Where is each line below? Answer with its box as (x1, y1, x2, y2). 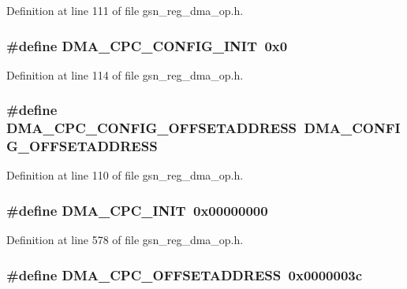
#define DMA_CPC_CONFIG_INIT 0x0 (6, 35, 288, 55)
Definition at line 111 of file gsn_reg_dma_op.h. (6, 2, 244, 18)
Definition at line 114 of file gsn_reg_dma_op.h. (6, 66, 244, 83)
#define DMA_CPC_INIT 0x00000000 (6, 200, 268, 220)
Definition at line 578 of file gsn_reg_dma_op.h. (6, 232, 244, 248)
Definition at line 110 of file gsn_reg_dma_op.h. (6, 167, 244, 183)
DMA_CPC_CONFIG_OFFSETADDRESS (6, 118, 297, 138)
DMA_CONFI (304, 118, 401, 138)
